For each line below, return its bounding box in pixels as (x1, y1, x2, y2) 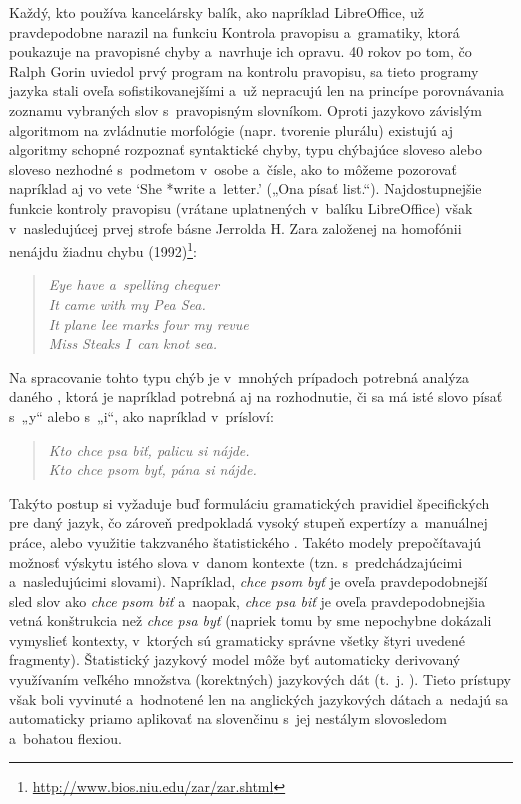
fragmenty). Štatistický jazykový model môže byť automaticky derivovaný (9, 649, 461, 670)
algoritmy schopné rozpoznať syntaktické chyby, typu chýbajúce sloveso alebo (9, 139, 482, 160)
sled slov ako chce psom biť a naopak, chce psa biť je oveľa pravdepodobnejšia (9, 590, 486, 611)
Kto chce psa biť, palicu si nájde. (48, 439, 250, 460)
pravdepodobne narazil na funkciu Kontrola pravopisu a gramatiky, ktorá (9, 21, 460, 42)
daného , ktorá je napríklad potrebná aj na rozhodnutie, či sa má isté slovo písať (9, 386, 503, 407)
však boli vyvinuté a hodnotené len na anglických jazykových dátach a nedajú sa (9, 688, 509, 709)
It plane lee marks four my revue (48, 313, 249, 334)
